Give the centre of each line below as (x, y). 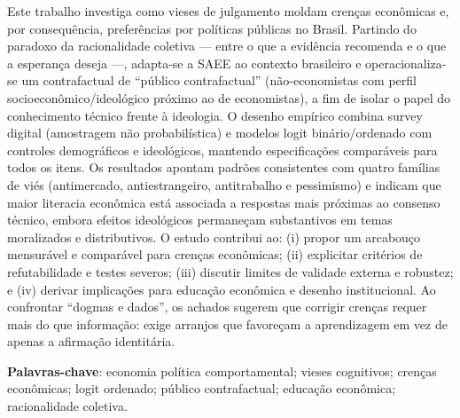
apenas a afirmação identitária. (91, 341)
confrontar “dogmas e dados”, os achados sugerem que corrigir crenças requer (217, 307)
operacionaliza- (406, 63)
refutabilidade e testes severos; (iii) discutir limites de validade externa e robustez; (230, 271)
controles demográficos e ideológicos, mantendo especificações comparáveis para (222, 150)
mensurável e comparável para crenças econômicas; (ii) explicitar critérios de (215, 254)
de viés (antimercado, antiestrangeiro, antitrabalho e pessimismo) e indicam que (224, 184)
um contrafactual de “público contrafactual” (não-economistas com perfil (219, 80)
